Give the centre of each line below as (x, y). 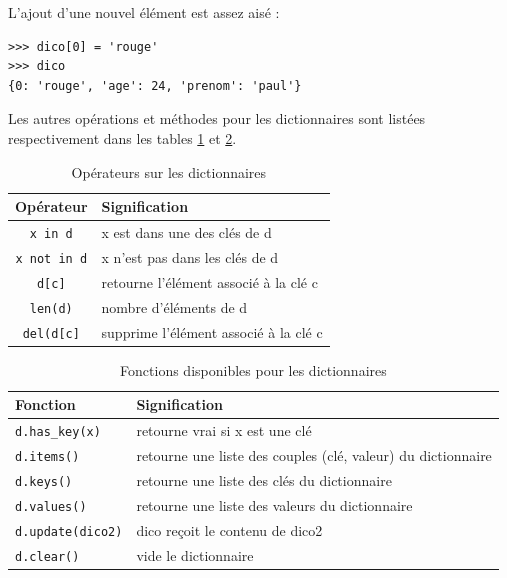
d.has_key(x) (58, 432)
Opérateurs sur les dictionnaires (169, 171)
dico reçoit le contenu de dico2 (229, 529)
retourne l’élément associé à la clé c (209, 281)
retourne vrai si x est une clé (224, 430)
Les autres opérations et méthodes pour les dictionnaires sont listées (217, 118)
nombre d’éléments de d (174, 306)
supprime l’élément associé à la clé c (212, 331)
